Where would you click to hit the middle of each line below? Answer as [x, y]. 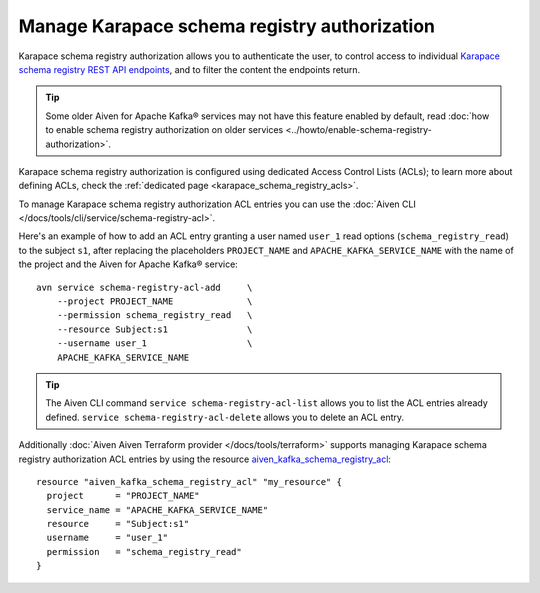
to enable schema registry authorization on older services [164, 130]
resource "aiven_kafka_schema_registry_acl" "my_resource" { [189, 481]
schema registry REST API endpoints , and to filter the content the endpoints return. [189, 69]
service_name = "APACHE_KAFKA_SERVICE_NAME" [157, 509]
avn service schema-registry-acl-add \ [144, 287]
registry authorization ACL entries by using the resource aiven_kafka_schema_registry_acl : [205, 459]
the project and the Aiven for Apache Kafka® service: [128, 264]
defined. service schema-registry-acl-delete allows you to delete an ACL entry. [225, 417]
